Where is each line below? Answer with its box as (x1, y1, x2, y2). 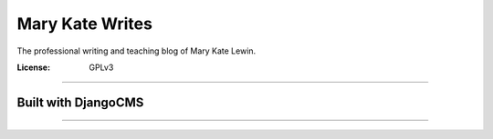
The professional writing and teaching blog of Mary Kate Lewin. (16, 45, 257, 56)
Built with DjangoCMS (16, 94, 144, 110)
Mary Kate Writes (16, 14, 152, 34)
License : (16, 62, 50, 73)
